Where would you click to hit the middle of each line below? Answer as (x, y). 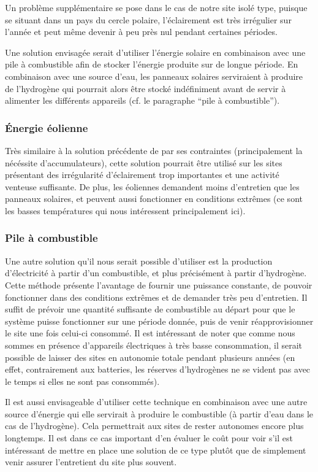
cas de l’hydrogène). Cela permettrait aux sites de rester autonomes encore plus (154, 426)
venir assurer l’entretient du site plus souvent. (91, 462)
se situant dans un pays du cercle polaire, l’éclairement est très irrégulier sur (148, 19)
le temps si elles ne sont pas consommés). (82, 381)
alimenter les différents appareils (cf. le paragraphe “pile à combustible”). (142, 100)
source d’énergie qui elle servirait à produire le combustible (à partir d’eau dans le (159, 413)
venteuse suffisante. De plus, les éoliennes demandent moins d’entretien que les (152, 186)
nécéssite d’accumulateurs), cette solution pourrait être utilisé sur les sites (144, 162)
